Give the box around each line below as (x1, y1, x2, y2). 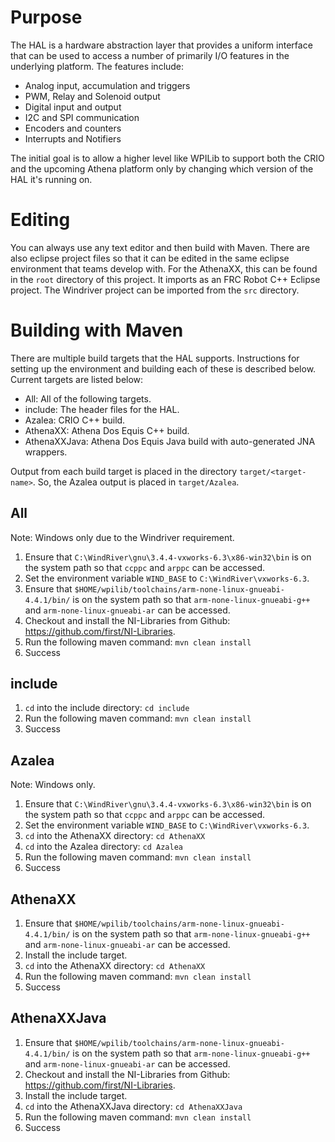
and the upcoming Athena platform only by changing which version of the (10, 162, 314, 175)
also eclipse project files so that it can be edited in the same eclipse (10, 252, 290, 264)
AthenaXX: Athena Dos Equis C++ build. (24, 424, 190, 436)
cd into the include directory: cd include (24, 702, 190, 714)
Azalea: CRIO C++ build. (24, 414, 126, 426)
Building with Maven (10, 319, 184, 342)
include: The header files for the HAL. (24, 403, 180, 415)
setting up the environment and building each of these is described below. (10, 362, 317, 375)
